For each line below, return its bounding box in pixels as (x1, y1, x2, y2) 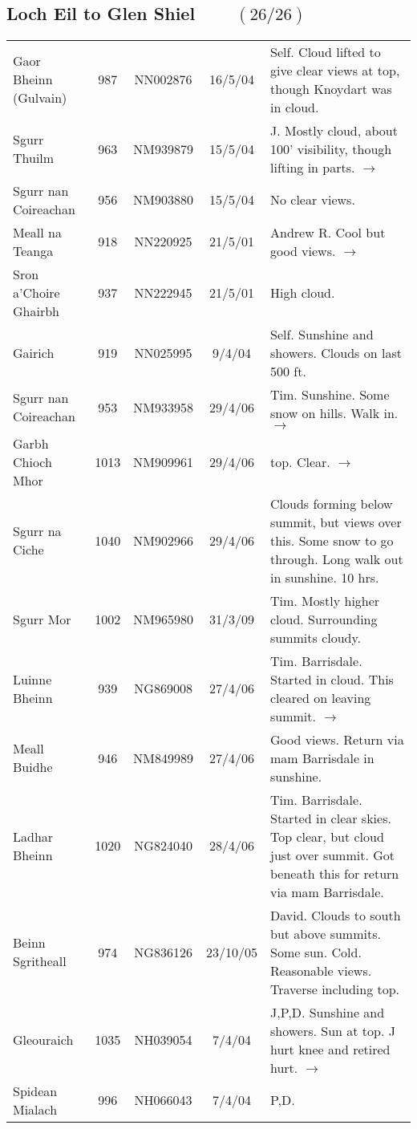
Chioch (13, 452, 52, 471)
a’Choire (13, 282, 60, 302)
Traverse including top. (269, 979, 400, 998)
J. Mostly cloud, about (269, 120, 398, 140)
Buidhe (13, 757, 53, 777)
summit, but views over (269, 512, 402, 531)
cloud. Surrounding (269, 609, 378, 628)
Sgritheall (13, 952, 67, 971)
